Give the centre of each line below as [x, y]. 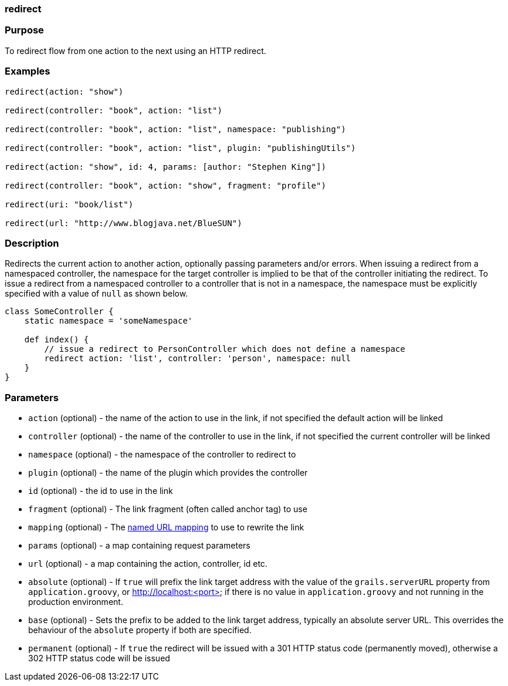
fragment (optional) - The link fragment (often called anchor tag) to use [168, 509]
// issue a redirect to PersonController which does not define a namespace [225, 349]
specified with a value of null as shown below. [96, 294]
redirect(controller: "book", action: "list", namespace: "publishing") [175, 129]
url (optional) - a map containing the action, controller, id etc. [148, 564]
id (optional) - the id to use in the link [101, 491]
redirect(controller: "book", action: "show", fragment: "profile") [165, 185]
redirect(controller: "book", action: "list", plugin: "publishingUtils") [180, 148]
